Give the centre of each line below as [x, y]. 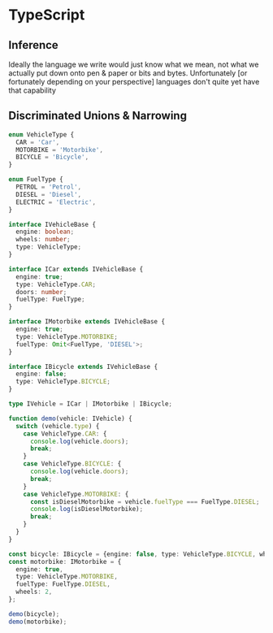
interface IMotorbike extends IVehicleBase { [87, 322]
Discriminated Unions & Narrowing [97, 116]
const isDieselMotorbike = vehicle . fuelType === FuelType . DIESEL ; [145, 501]
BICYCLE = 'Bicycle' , [52, 157]
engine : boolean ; [45, 232]
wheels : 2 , [34, 592]
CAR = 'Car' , [38, 142]
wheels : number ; [43, 240]
